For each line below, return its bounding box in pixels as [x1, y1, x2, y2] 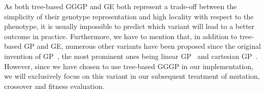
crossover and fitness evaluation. [4, 80, 105, 91]
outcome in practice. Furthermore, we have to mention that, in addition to [4, 30, 237, 41]
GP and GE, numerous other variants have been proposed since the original [23, 41, 261, 51]
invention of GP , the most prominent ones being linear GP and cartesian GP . [4, 50, 258, 61]
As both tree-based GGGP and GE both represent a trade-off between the [4, 1, 237, 11]
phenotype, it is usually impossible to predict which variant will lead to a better [4, 21, 255, 32]
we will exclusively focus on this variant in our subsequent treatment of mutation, [4, 71, 260, 81]
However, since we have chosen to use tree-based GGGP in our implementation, [4, 60, 254, 71]
